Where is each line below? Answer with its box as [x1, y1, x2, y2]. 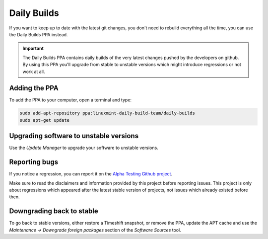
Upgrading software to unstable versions [9, 132, 139, 140]
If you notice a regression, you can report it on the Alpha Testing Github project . [9, 171, 173, 177]
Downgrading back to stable [9, 207, 99, 216]
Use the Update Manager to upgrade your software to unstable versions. [9, 145, 158, 151]
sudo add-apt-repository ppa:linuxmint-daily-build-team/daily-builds [19, 110, 196, 116]
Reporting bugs [9, 158, 59, 166]
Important [22, 45, 44, 52]
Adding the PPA [9, 84, 59, 92]
